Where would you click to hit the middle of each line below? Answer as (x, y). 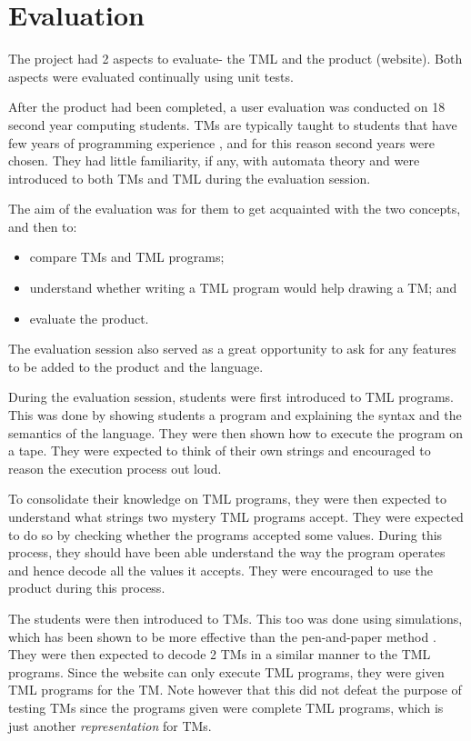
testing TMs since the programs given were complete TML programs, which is (226, 707)
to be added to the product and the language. (136, 366)
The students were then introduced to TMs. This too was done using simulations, (235, 618)
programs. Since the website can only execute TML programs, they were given (226, 671)
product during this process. (87, 588)
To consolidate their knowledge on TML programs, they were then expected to (227, 499)
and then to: (43, 226)
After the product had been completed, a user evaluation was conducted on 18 (227, 107)
